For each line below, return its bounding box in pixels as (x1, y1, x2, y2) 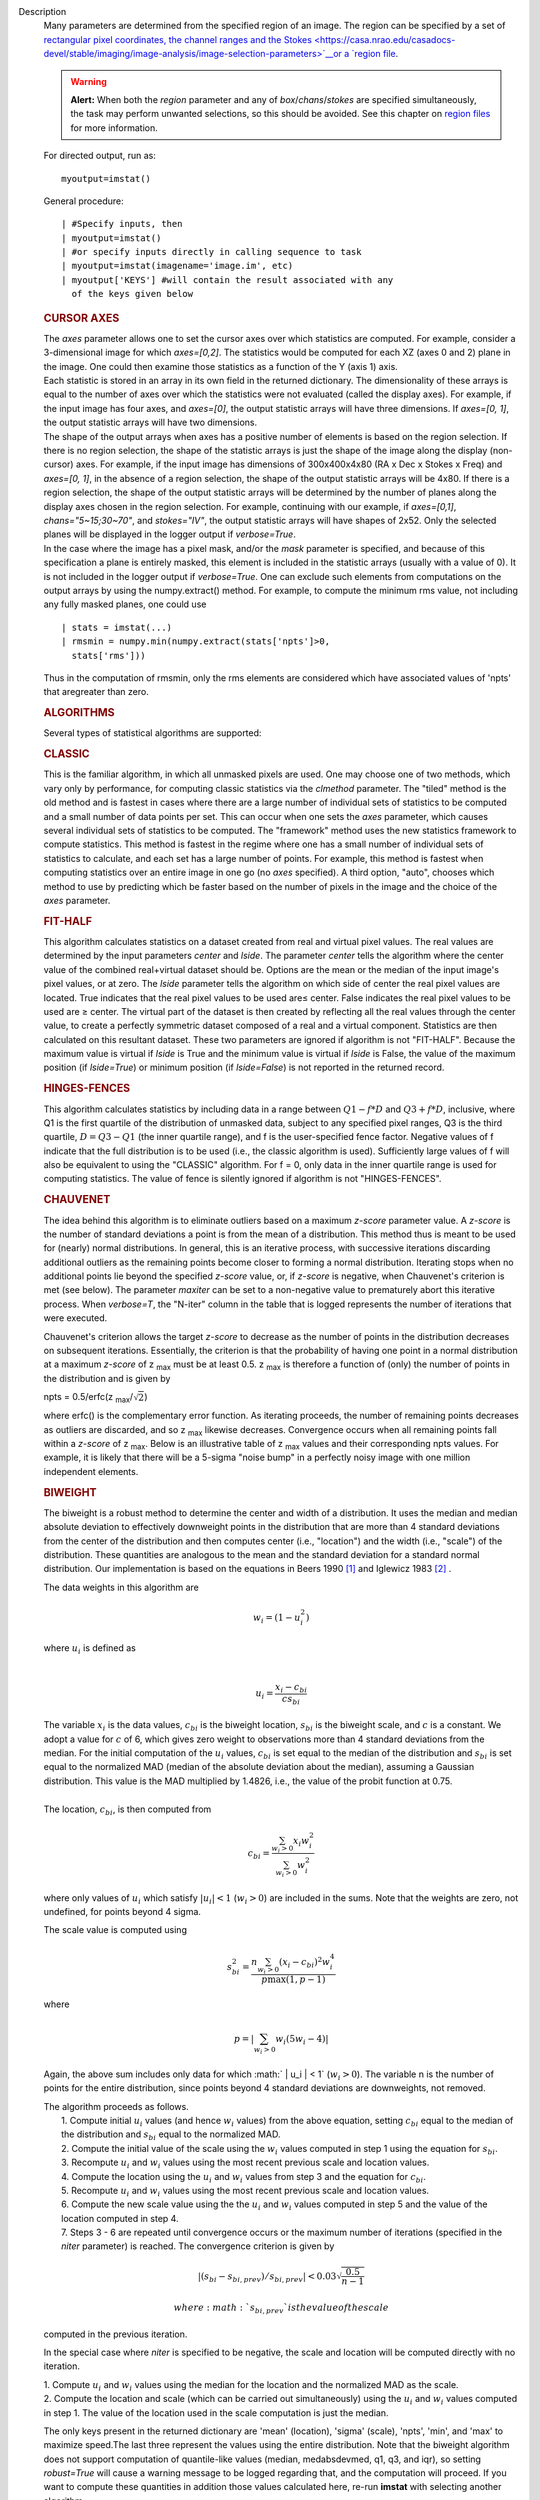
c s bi (281, 1693, 300, 1707)
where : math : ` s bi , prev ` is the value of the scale (173, 2302, 389, 2315)
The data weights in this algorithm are (43, 1581, 200, 1593)
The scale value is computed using (43, 1924, 187, 1936)
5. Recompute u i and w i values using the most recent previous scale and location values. (61, 2184, 430, 2199)
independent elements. (43, 1465, 139, 1477)
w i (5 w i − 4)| (275, 2033, 329, 2047)
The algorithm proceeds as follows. (43, 2100, 189, 2112)
